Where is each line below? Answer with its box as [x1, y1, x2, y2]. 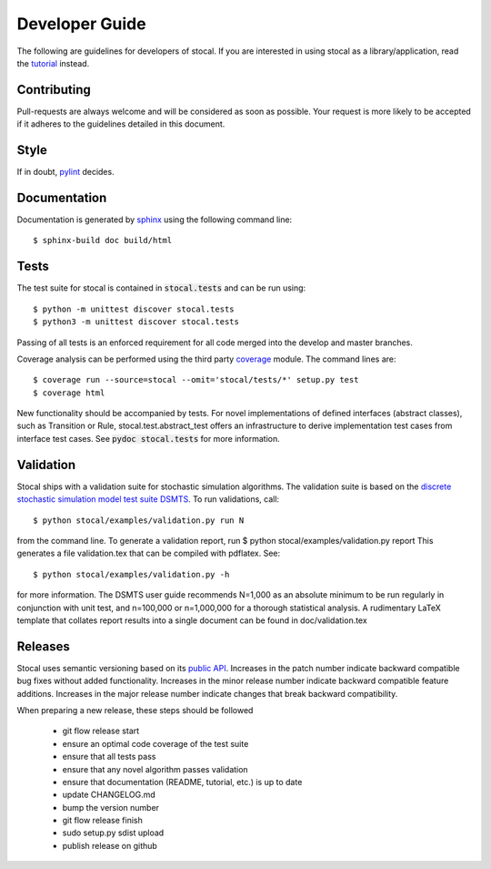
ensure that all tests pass [62, 751, 156, 762]
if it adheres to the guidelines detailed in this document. [16, 118, 225, 129]
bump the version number [62, 802, 159, 813]
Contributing [16, 82, 91, 97]
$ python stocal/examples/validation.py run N [33, 515, 245, 526]
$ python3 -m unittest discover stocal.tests [33, 317, 240, 327]
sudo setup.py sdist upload [62, 827, 165, 838]
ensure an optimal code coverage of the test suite [62, 738, 249, 749]
